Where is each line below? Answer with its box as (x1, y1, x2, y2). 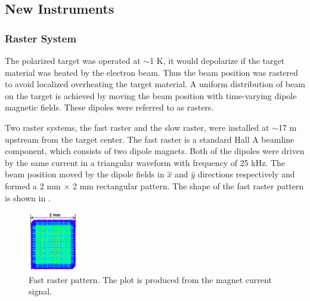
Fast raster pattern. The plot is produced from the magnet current (29, 273, 272, 285)
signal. (29, 285, 52, 297)
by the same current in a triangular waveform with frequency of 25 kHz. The (5, 156, 286, 168)
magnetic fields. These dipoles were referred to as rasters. (5, 101, 214, 113)
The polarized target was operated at (5, 54, 141, 66)
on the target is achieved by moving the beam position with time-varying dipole (5, 89, 297, 102)
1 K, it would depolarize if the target (150, 54, 285, 66)
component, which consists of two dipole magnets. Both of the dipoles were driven (5, 145, 305, 157)
